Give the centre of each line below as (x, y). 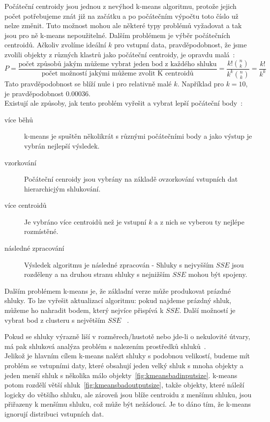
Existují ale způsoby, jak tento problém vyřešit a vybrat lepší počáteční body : (124, 103)
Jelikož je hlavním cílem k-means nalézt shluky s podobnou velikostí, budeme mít (127, 356)
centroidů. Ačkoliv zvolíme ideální (55, 45)
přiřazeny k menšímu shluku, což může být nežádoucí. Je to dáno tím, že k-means (128, 404)
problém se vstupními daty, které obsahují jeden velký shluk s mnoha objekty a (124, 365)
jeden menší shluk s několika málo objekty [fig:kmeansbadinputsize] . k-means (121, 375)
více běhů (19, 119)
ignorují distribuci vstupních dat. (54, 413)
